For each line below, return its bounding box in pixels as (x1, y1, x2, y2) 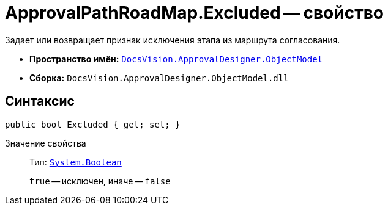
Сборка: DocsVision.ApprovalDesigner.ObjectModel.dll (29, 72, 289, 83)
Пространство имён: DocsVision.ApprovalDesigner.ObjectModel (29, 53, 323, 64)
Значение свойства (5, 137, 86, 148)
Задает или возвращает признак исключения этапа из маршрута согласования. (5, 34, 340, 45)
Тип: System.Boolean (29, 156, 122, 167)
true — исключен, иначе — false (29, 175, 171, 186)
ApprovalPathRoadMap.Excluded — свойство (5, 2, 384, 23)
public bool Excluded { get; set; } (5, 119, 181, 129)
